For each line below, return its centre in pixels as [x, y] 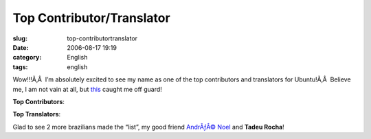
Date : [21, 47]
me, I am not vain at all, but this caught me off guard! [88, 89]
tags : [20, 67]
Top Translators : [37, 114]
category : [27, 58]
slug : [20, 38]
